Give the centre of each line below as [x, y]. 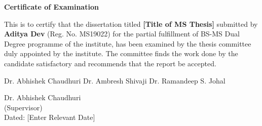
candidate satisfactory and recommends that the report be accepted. [110, 63]
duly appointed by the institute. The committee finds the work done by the [121, 53]
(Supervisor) [23, 107]
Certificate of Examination [51, 7]
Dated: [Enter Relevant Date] [50, 117]
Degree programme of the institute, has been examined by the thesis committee [128, 43]
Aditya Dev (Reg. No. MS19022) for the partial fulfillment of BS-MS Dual [122, 34]
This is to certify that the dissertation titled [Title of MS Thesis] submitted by [131, 24]
